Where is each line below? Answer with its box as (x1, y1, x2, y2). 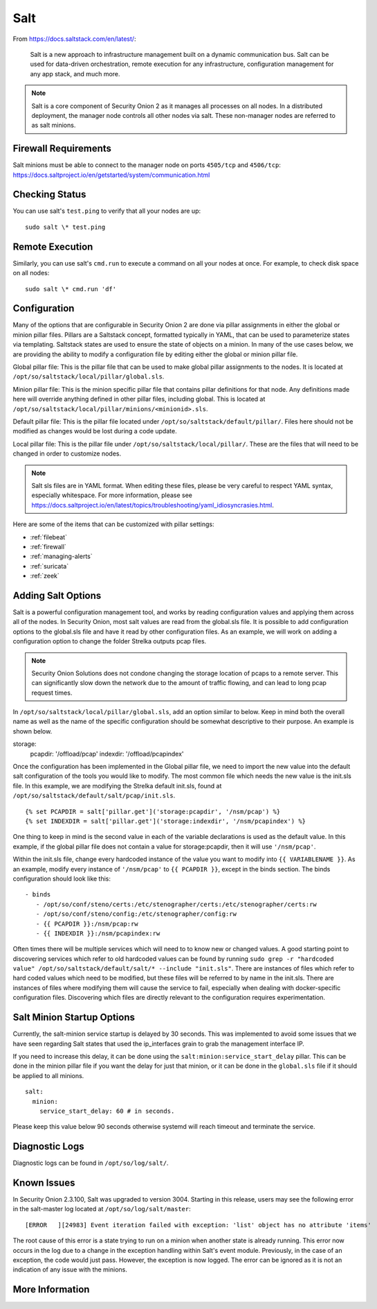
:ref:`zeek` (30, 572, 60, 580)
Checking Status (12, 189, 86, 200)
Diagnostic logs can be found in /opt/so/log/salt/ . (12, 1159, 169, 1168)
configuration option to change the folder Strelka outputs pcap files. (12, 637, 207, 645)
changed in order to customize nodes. (12, 449, 122, 458)
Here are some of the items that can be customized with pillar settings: (12, 520, 214, 528)
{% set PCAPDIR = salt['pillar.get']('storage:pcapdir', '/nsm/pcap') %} (25, 808, 281, 815)
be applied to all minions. (12, 1071, 84, 1080)
